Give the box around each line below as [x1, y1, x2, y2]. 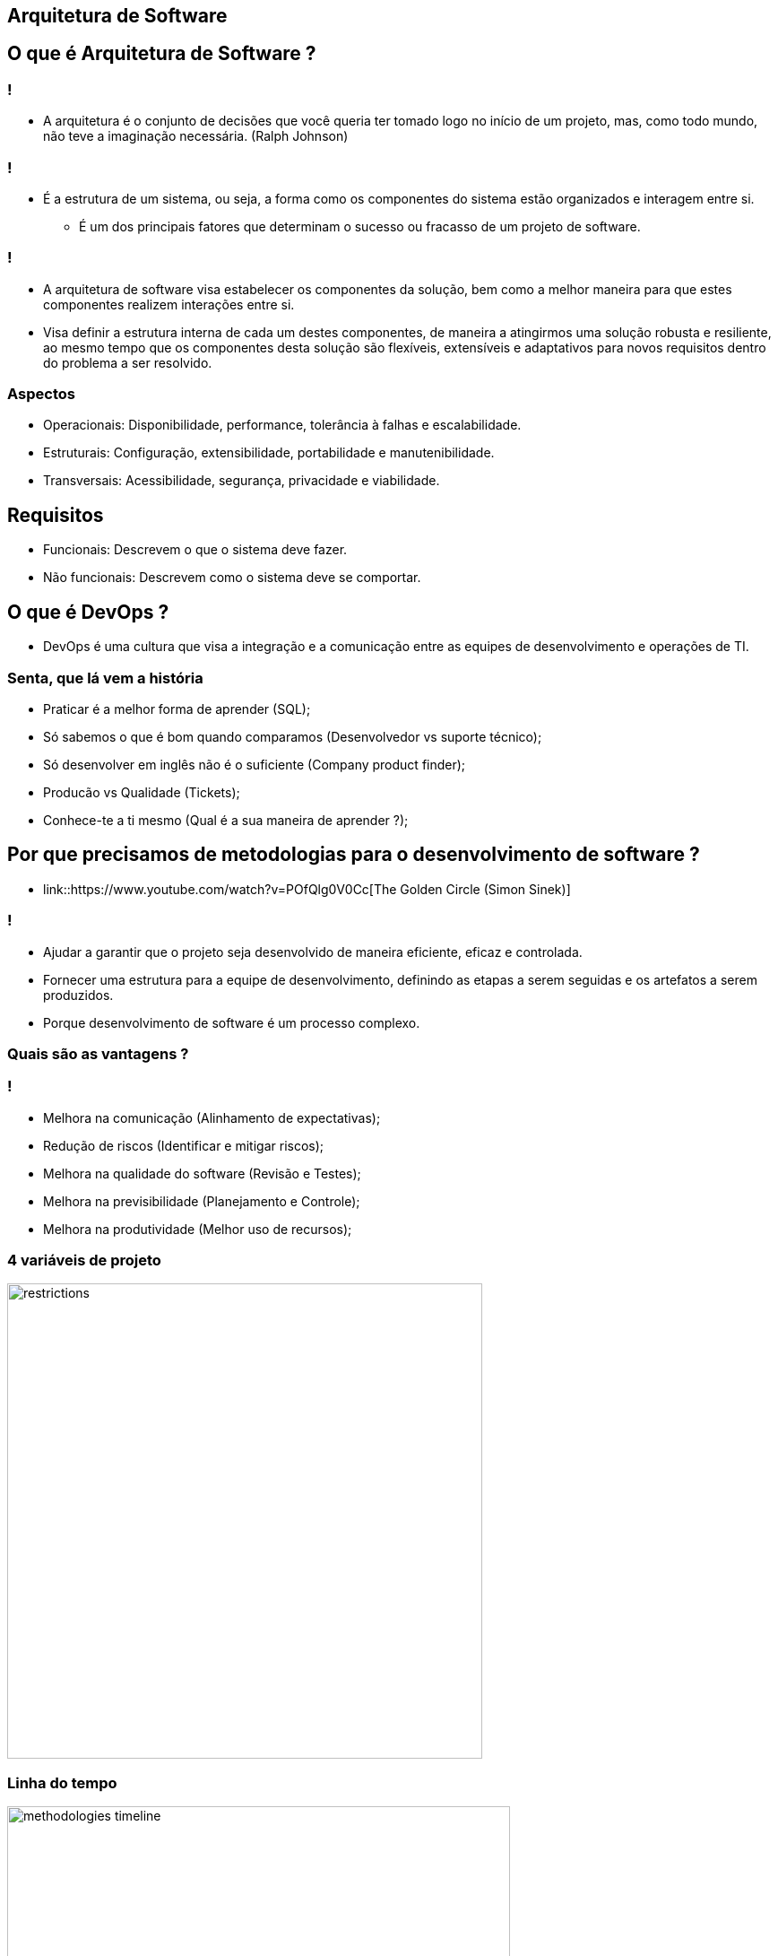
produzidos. [43, 987, 114, 1003]
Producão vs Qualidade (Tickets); [43, 784, 240, 800]
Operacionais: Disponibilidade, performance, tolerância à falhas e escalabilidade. [43, 417, 522, 433]
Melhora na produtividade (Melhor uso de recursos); [43, 1221, 352, 1237]
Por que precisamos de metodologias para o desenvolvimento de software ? [7, 843, 700, 866]
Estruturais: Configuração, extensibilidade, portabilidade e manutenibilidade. [43, 445, 495, 461]
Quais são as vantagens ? [7, 1044, 189, 1063]
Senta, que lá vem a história [7, 668, 203, 687]
